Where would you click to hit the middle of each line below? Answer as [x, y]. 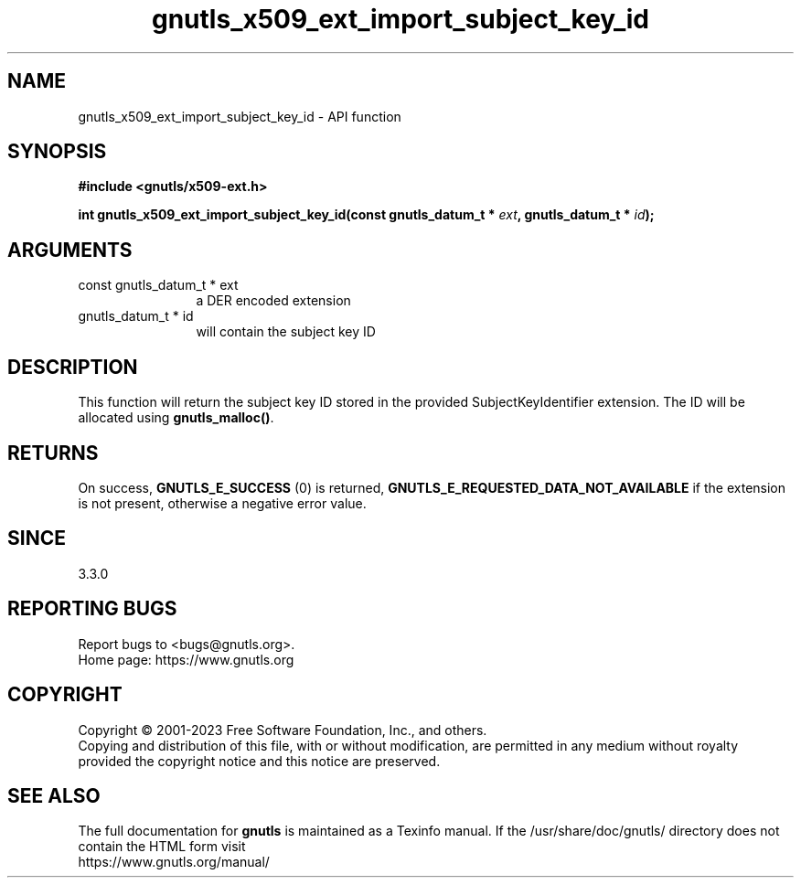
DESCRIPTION [73, 367]
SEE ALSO [54, 795]
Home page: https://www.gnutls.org [186, 659]
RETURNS [53, 453]
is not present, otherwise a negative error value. [222, 503]
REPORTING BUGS [92, 609]
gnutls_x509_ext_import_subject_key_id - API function [240, 116]
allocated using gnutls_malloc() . [176, 418]
